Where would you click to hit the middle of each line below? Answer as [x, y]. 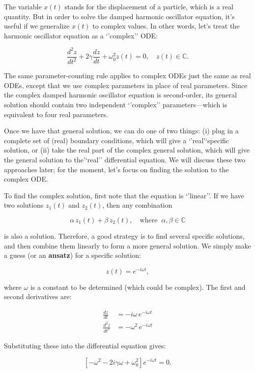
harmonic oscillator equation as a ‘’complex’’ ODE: [81, 35]
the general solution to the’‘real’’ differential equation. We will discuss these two [125, 160]
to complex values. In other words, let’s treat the [166, 26]
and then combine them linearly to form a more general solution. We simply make [127, 245]
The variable [23, 6]
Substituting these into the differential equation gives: [85, 345]
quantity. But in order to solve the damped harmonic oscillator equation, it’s [119, 16]
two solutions [24, 205]
